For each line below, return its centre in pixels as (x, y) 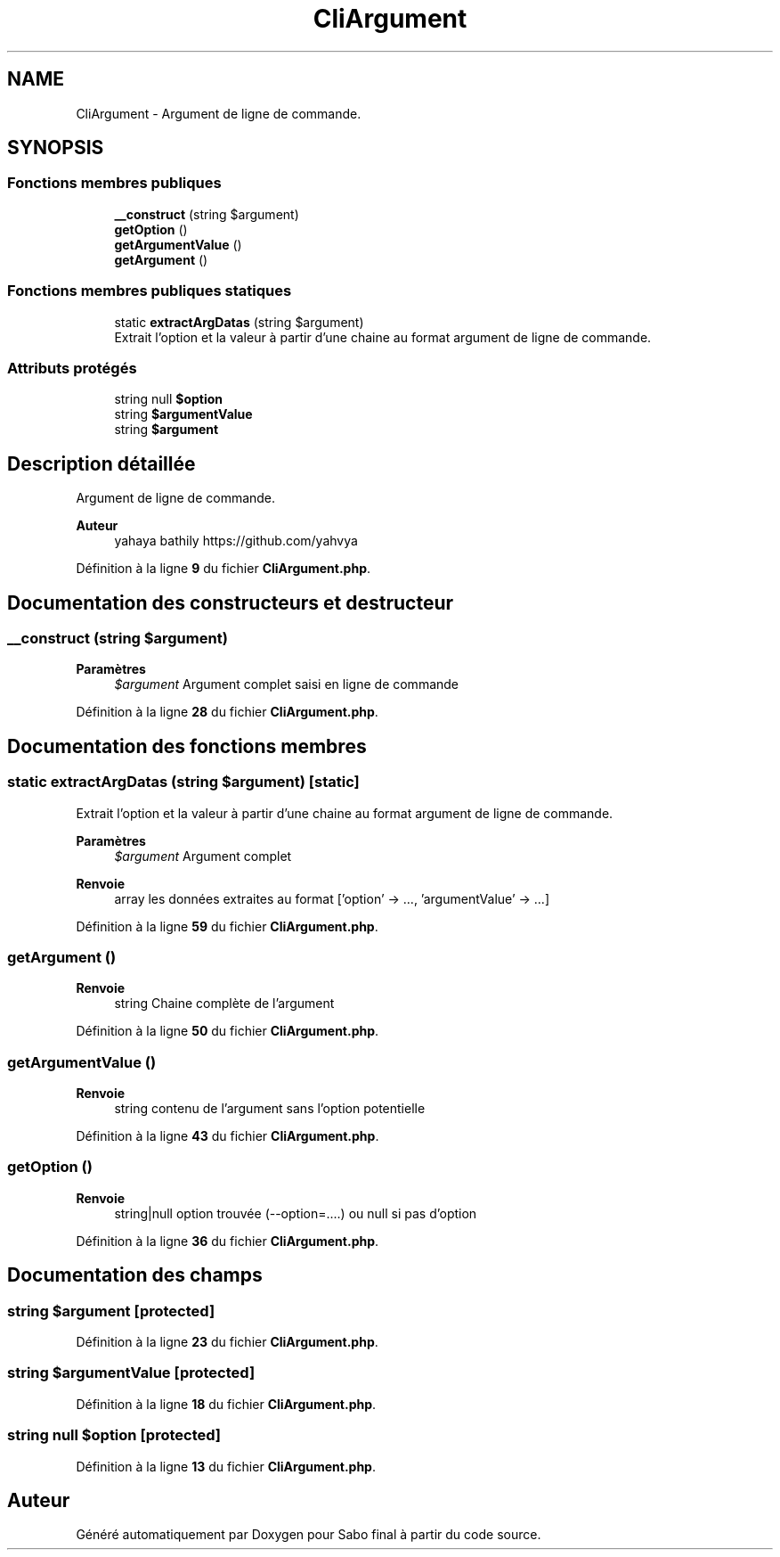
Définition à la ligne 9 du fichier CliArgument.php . (223, 569)
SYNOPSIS (56, 148)
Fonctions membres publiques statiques (150, 291)
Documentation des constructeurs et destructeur (231, 602)
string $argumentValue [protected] (131, 1373)
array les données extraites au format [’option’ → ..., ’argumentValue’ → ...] (332, 898)
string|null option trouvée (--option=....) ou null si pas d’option (296, 1213)
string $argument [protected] (111, 1311)
